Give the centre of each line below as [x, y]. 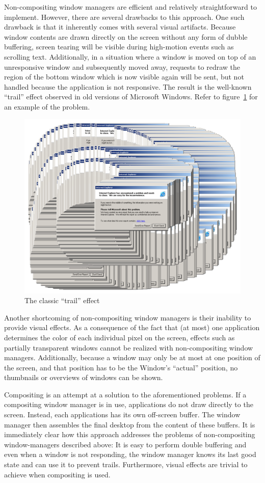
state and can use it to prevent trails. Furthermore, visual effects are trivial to [126, 464]
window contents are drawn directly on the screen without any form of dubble [126, 36]
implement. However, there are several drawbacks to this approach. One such [124, 17]
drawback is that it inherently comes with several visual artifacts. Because [120, 27]
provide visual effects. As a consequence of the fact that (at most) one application [132, 327]
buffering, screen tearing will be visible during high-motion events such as [119, 47]
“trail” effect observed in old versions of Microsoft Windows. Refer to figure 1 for [131, 97]
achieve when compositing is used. [57, 474]
